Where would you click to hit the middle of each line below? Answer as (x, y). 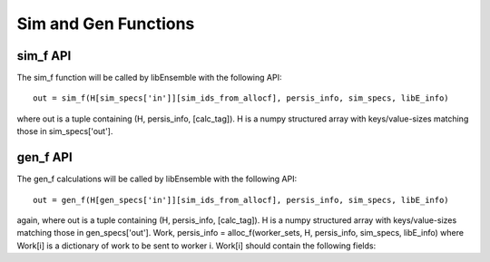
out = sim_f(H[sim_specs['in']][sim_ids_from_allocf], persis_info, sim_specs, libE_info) (241, 98)
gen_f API (44, 157)
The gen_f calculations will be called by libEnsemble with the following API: (157, 179)
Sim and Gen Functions (106, 24)
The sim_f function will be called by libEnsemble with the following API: (149, 78)
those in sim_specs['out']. (65, 131)
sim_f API (44, 56)
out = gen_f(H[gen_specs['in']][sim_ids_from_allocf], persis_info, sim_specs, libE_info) (241, 200)
